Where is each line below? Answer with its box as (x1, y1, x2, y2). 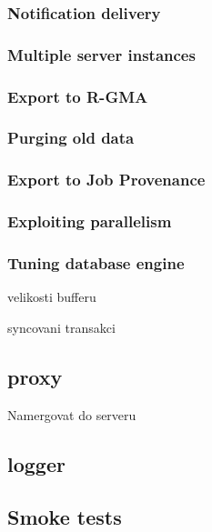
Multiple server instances (7, 43, 196, 65)
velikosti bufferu (7, 287, 96, 306)
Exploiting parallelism (7, 210, 172, 233)
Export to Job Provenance (7, 168, 206, 191)
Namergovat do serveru (7, 405, 136, 424)
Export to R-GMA (7, 85, 148, 107)
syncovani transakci (7, 317, 116, 336)
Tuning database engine (7, 251, 185, 274)
